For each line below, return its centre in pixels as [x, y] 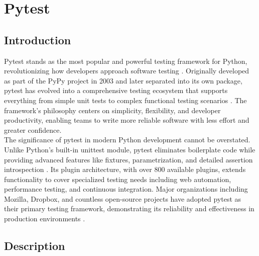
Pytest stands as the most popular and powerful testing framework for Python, [126, 61]
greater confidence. [33, 130]
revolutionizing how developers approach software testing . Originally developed [127, 71]
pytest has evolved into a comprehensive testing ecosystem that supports [116, 90]
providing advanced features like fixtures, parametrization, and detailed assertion [128, 159]
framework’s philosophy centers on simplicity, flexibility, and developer [112, 110]
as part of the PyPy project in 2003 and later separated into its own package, [123, 80]
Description [35, 246]
